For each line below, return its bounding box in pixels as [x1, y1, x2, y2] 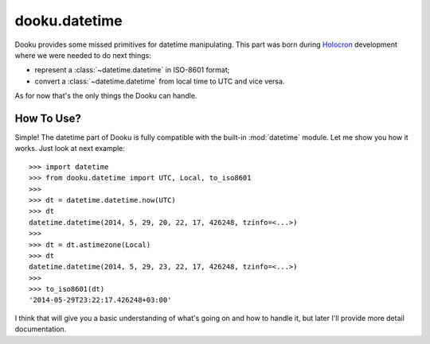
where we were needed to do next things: [14, 50, 151, 60]
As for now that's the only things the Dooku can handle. [14, 91, 197, 101]
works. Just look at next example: [14, 144, 125, 153]
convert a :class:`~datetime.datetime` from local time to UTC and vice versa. [34, 76, 285, 86]
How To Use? [14, 111, 81, 125]
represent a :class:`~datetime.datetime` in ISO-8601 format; [34, 65, 230, 75]
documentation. [14, 324, 67, 334]
